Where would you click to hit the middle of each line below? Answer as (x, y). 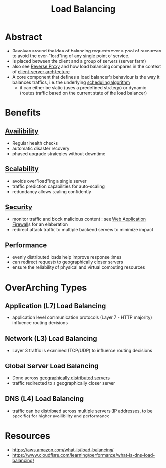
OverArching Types (46, 287)
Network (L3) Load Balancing (51, 338)
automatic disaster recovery (41, 148)
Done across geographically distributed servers (61, 378)
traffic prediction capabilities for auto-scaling (58, 186)
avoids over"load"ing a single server (49, 181)
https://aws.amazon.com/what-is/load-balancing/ (63, 450)
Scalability (22, 169)
